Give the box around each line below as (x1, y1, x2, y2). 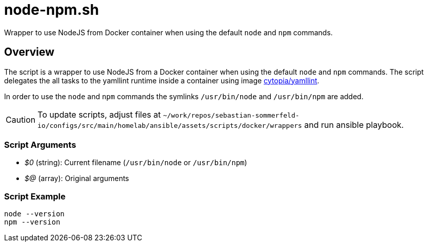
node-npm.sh (4, 1, 99, 18)
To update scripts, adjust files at (37, 109, 161, 120)
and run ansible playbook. (304, 119, 404, 130)
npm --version (4, 218, 60, 227)
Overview (4, 46, 55, 59)
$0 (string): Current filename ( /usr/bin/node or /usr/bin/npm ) (25, 158, 247, 167)
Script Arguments (4, 139, 76, 150)
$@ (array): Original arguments (25, 174, 129, 183)
